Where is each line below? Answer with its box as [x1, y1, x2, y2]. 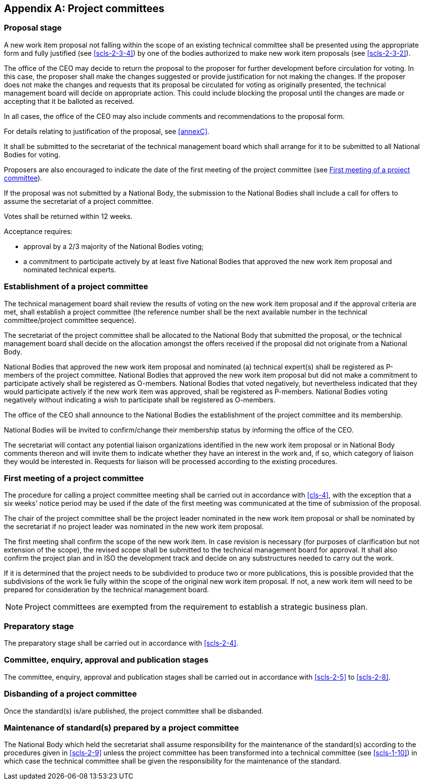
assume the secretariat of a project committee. [4, 197, 153, 205]
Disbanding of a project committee [4, 689, 137, 699]
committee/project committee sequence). [4, 316, 136, 324]
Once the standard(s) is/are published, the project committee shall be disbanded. [4, 706, 264, 715]
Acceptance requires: [4, 227, 73, 235]
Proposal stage [4, 23, 62, 33]
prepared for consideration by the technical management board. [4, 585, 209, 594]
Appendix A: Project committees [4, 2, 165, 15]
